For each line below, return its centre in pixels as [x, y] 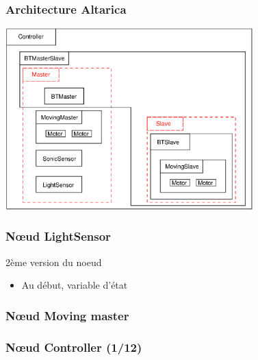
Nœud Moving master [67, 315]
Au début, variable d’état [75, 285]
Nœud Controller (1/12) [74, 347]
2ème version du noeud [54, 262]
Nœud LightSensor [58, 236]
